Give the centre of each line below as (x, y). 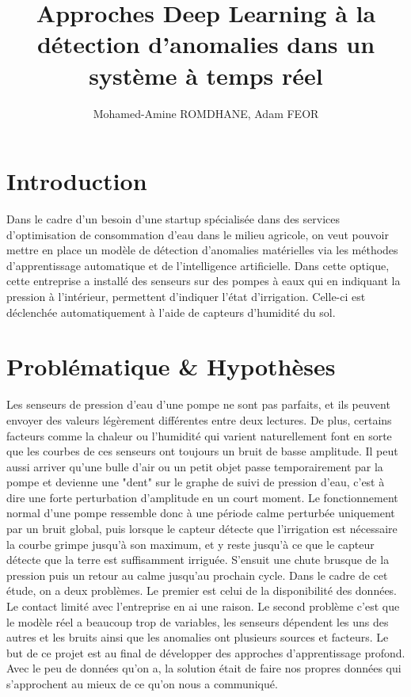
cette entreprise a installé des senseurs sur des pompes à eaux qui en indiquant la (204, 281)
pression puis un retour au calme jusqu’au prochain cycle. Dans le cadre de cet (197, 575)
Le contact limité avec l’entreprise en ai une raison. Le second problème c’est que (203, 606)
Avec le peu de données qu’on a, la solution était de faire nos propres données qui (204, 668)
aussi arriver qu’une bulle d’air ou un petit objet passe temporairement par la (195, 466)
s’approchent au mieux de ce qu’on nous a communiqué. (142, 684)
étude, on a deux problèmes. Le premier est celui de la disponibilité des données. (202, 590)
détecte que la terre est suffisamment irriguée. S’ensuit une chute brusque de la (198, 560)
